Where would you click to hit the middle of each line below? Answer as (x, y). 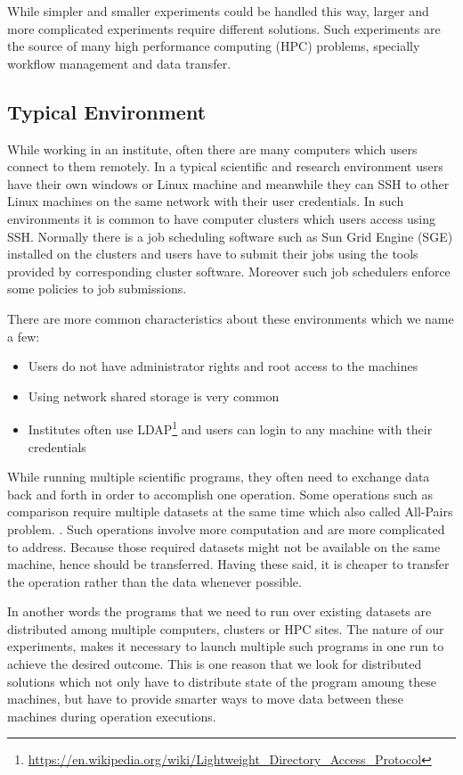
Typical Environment (107, 111)
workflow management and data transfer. (119, 63)
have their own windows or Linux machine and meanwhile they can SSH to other (228, 183)
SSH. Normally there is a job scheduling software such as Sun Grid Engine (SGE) (230, 236)
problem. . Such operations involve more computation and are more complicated (226, 528)
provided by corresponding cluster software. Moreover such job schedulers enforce (229, 271)
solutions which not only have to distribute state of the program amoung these (222, 681)
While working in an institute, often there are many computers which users (212, 148)
